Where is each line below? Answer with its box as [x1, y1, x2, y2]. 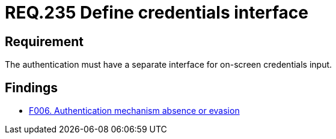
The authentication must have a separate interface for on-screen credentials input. [5, 59, 332, 70]
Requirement [5, 34, 84, 49]
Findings [5, 80, 58, 95]
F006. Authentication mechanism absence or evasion [29, 105, 240, 116]
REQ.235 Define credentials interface [5, 2, 308, 23]
